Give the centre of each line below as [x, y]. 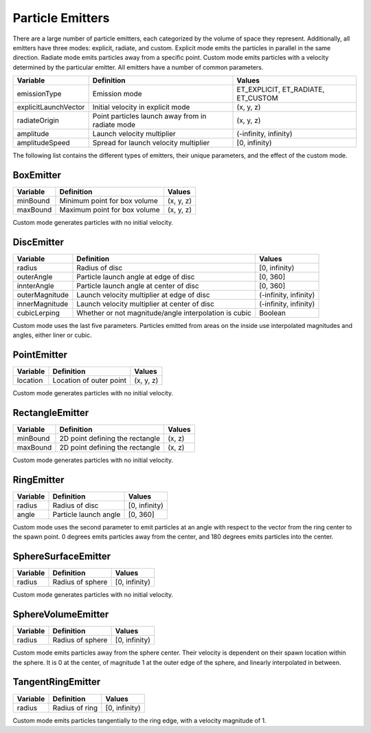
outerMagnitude [43, 294]
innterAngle [35, 285]
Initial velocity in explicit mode [141, 107]
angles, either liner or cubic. [52, 335]
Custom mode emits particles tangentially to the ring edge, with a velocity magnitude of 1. [140, 720]
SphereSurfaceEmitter [62, 557]
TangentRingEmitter [57, 682]
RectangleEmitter [51, 413]
